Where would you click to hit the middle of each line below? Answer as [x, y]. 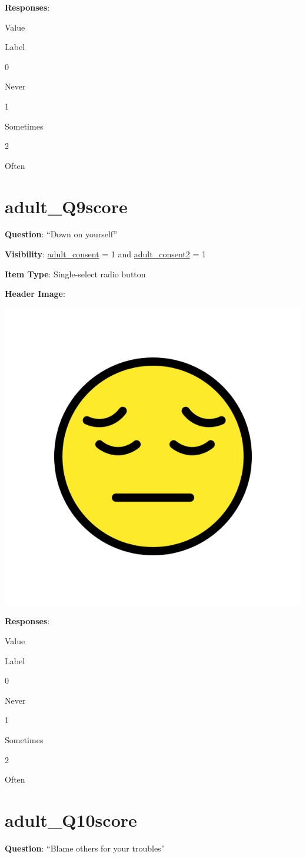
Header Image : [35, 294]
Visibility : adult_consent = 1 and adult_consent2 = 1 [105, 254]
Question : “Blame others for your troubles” [85, 848]
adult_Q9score [66, 206]
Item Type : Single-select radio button [75, 274]
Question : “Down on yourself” [61, 234]
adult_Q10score [71, 819]
